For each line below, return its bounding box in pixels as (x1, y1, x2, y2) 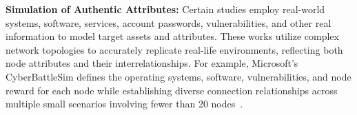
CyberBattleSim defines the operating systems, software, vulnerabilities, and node (6, 69, 351, 83)
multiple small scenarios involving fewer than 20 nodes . (6, 96, 243, 111)
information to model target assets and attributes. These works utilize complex (6, 29, 339, 43)
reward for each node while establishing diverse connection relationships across (6, 83, 338, 97)
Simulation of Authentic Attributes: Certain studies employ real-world (6, 2, 325, 16)
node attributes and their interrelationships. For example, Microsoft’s (6, 56, 298, 70)
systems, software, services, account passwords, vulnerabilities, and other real (6, 15, 331, 30)
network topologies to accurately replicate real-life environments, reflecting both (6, 42, 343, 56)
